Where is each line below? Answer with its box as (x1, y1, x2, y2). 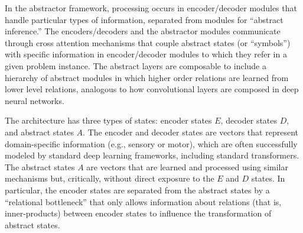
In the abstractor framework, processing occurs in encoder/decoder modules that (5, 2, 297, 14)
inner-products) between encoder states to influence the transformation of (5, 207, 272, 219)
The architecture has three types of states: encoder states (5, 114, 212, 127)
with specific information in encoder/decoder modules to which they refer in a (5, 48, 287, 60)
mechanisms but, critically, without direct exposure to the (5, 172, 214, 185)
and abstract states (5, 125, 74, 138)
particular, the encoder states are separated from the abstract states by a (5, 183, 270, 196)
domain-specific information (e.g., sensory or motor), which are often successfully (5, 137, 298, 150)
